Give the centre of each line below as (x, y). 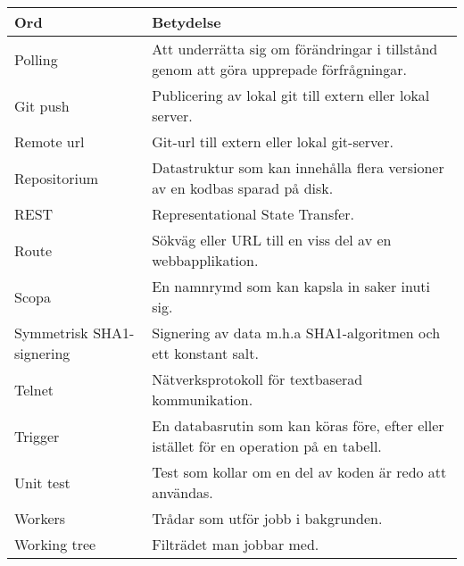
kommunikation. (203, 400)
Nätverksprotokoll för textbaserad (257, 379)
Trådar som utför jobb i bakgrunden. (267, 518)
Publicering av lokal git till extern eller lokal (291, 95)
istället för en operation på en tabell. (267, 446)
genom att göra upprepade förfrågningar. (279, 69)
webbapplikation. (205, 260)
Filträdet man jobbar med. (236, 544)
